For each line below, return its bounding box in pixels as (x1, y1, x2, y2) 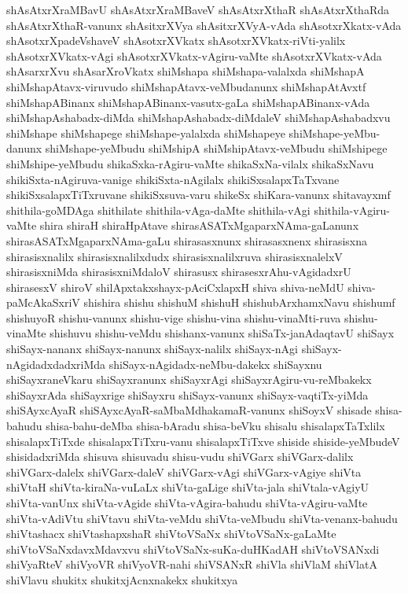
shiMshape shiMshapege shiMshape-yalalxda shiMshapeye (6, 124, 285, 141)
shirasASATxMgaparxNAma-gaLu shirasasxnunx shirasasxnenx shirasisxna (6, 232, 368, 249)
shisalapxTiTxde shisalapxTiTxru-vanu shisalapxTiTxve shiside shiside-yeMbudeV (6, 433, 400, 449)
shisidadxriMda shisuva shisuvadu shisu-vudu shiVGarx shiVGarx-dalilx (6, 448, 354, 465)
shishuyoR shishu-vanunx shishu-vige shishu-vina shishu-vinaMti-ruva (6, 309, 341, 326)
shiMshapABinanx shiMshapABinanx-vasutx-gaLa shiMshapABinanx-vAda (6, 94, 370, 110)
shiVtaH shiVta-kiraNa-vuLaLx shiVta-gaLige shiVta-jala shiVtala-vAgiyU (6, 479, 369, 495)
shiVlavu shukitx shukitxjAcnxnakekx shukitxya (6, 571, 238, 587)
